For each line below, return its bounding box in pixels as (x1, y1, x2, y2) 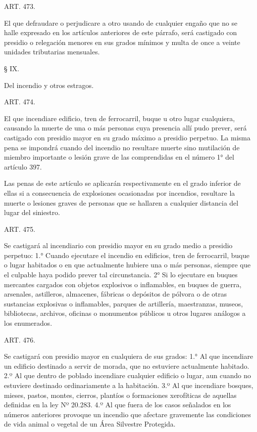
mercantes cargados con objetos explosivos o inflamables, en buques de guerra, (4, 279, 242, 289)
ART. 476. (4, 334, 36, 345)
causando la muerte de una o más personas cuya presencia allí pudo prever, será (4, 123, 247, 133)
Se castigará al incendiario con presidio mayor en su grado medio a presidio (4, 240, 233, 251)
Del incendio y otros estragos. (4, 80, 94, 90)
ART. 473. (4, 1, 36, 11)
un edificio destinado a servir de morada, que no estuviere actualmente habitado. (4, 360, 250, 371)
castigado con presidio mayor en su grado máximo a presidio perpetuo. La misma (4, 132, 251, 142)
